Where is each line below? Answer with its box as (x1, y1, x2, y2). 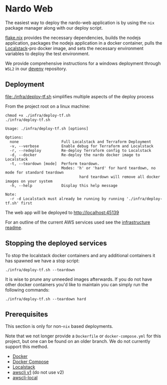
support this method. (5, 344, 49, 350)
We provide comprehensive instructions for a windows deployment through (5, 60, 161, 66)
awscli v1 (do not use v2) (12, 369, 64, 375)
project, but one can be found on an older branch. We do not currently (5, 338, 150, 344)
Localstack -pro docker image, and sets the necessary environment (5, 45, 144, 51)
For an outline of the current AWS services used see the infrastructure (5, 219, 150, 225)
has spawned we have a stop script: (5, 258, 80, 264)
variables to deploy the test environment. (5, 51, 90, 57)
